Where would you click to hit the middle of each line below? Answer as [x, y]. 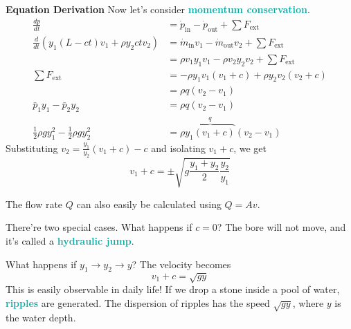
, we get [250, 148]
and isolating [178, 148]
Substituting [32, 148]
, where [308, 302]
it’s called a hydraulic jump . [70, 241]
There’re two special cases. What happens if [99, 227]
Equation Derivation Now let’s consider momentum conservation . [158, 9]
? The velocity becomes [181, 264]
